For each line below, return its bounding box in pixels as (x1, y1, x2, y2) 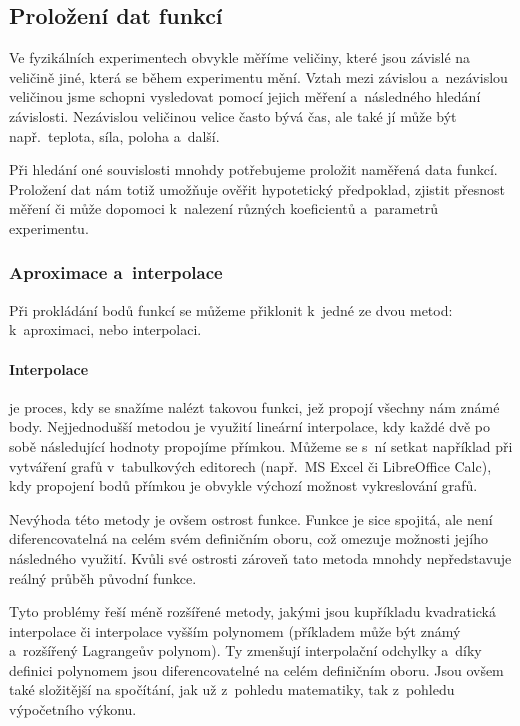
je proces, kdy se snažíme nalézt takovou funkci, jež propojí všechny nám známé (9, 396, 500, 417)
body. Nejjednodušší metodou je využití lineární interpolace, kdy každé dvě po (9, 416, 490, 437)
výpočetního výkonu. (9, 699, 137, 720)
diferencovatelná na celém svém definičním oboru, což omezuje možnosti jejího (9, 528, 488, 549)
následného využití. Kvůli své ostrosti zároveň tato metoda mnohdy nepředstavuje (9, 547, 512, 568)
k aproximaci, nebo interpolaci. (9, 319, 202, 340)
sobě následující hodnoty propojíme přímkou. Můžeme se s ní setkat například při (9, 435, 513, 456)
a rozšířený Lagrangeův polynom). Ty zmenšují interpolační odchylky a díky (9, 640, 482, 661)
